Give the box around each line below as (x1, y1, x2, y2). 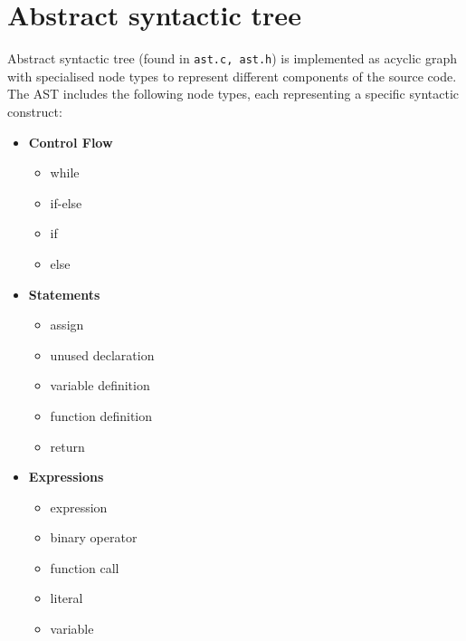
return (50, 436, 85, 455)
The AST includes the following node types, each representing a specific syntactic (7, 84, 459, 103)
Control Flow (28, 132, 113, 151)
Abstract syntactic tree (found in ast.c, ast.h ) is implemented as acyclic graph (7, 49, 457, 68)
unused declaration (50, 345, 155, 364)
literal (50, 588, 83, 608)
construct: (7, 101, 62, 120)
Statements (28, 284, 100, 303)
